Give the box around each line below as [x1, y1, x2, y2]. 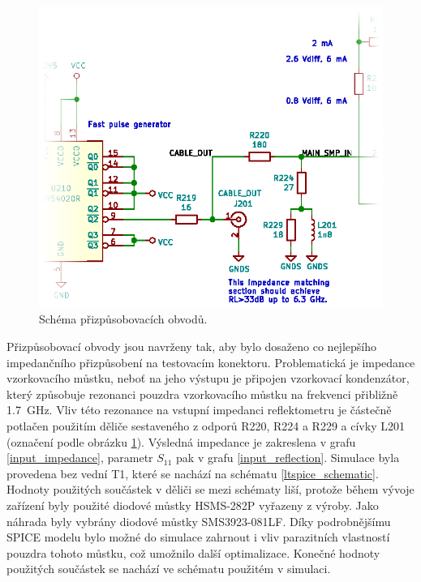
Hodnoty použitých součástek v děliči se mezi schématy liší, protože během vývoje [6, 481, 415, 498]
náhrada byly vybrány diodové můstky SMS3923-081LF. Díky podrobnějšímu [6, 512, 391, 529]
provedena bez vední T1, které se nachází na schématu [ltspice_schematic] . [6, 464, 379, 481]
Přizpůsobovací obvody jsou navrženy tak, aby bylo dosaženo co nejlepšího [6, 337, 376, 354]
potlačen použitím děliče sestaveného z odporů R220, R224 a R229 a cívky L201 [6, 417, 405, 434]
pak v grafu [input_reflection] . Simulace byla [176, 449, 400, 466]
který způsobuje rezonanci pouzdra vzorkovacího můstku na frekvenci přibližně [6, 385, 398, 402]
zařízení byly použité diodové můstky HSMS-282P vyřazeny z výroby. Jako [6, 496, 379, 513]
